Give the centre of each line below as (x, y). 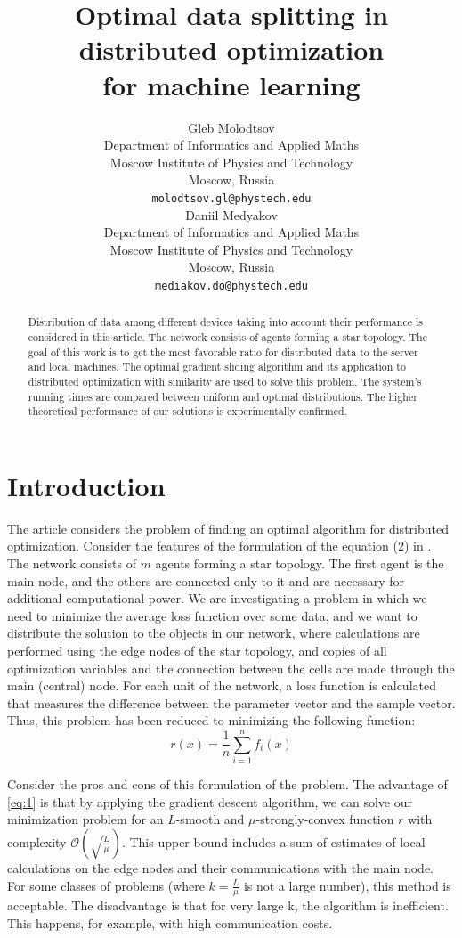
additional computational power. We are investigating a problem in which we (217, 598)
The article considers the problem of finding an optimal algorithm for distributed (228, 528)
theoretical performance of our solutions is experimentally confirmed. (187, 411)
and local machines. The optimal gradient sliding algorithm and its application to (217, 367)
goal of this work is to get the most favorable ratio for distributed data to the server (223, 351)
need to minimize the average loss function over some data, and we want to (212, 615)
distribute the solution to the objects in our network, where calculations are (214, 633)
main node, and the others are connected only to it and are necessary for (206, 580)
